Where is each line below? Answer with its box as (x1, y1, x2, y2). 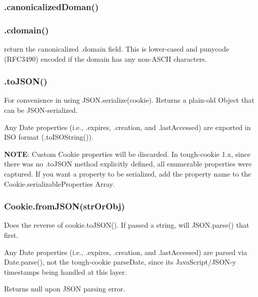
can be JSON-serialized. (4, 105, 78, 115)
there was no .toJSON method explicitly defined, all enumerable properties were (4, 158, 252, 169)
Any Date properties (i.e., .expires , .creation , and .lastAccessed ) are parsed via (4, 246, 247, 257)
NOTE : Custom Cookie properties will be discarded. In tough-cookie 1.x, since (4, 148, 250, 159)
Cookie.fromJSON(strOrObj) (4, 200, 125, 213)
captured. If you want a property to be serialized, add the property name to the (4, 168, 251, 179)
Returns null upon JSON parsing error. (4, 283, 125, 294)
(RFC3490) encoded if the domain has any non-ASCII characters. (4, 53, 207, 64)
